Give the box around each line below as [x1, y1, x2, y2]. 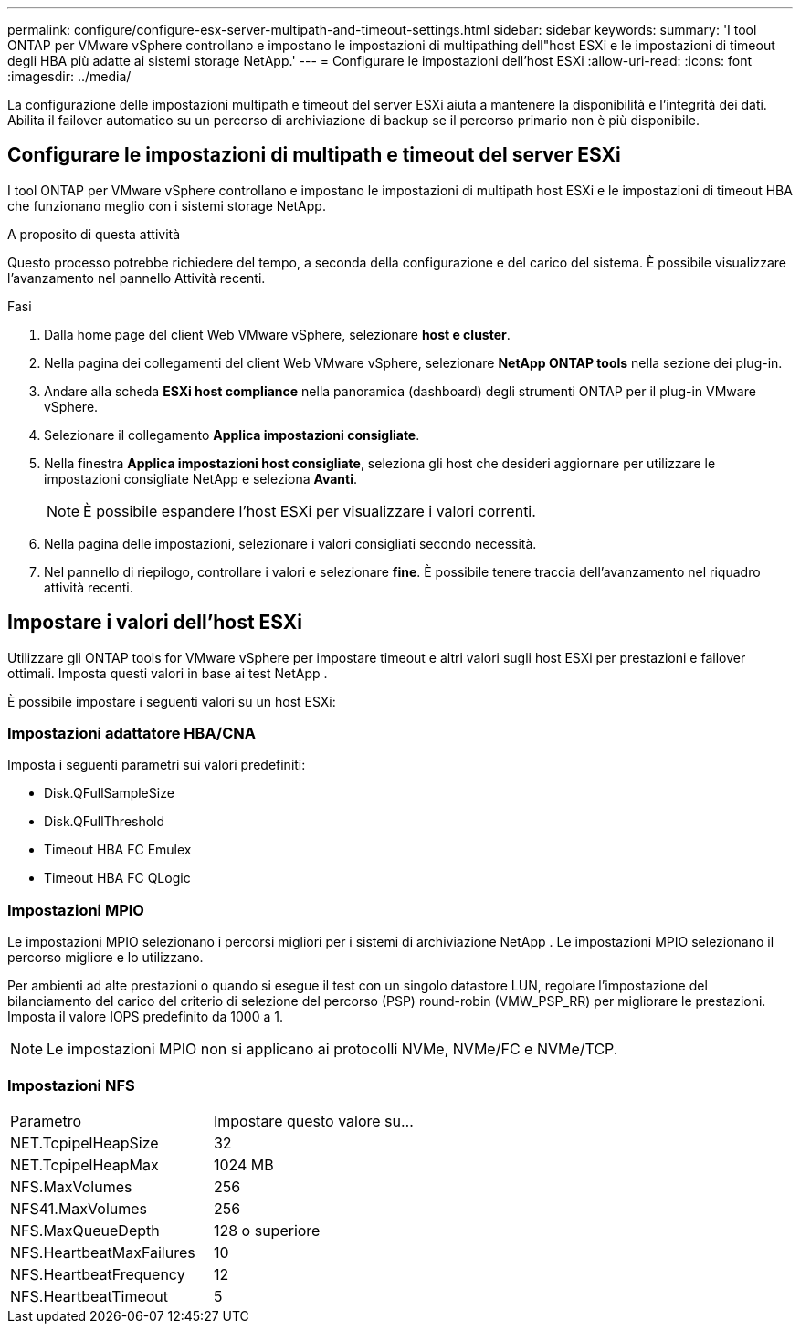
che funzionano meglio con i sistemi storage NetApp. [7, 197, 326, 214]
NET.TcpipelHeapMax [10, 1155, 159, 1174]
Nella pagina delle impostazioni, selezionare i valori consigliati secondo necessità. [44, 535, 537, 551]
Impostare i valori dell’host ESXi [7, 611, 303, 634]
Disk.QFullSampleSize [44, 785, 174, 802]
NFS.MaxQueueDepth [10, 1221, 160, 1240]
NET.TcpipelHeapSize [10, 1133, 159, 1152]
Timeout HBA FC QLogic [44, 870, 191, 886]
